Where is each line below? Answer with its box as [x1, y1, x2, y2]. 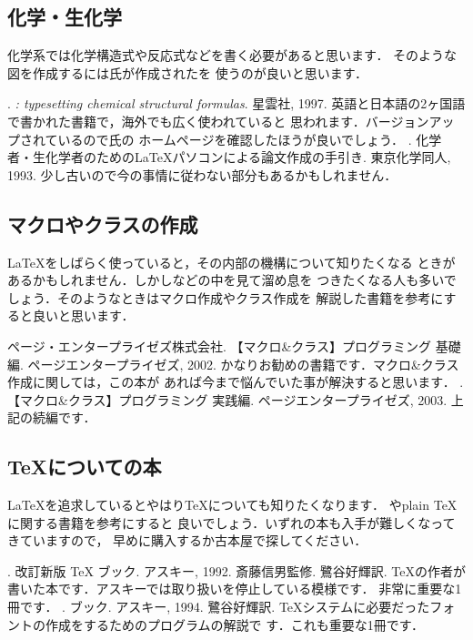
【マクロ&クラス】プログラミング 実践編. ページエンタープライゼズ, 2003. [7, 390, 448, 409]
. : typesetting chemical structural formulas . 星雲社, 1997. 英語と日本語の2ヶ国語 [7, 94, 466, 113]
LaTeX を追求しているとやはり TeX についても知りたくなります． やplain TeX [7, 495, 458, 514]
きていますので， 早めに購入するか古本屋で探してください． [7, 531, 367, 550]
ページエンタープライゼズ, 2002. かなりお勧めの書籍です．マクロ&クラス [27, 354, 459, 373]
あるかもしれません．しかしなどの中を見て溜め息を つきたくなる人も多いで [7, 270, 457, 290]
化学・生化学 [7, 3, 122, 31]
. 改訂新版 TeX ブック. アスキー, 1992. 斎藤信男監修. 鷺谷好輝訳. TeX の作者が [7, 561, 466, 580]
